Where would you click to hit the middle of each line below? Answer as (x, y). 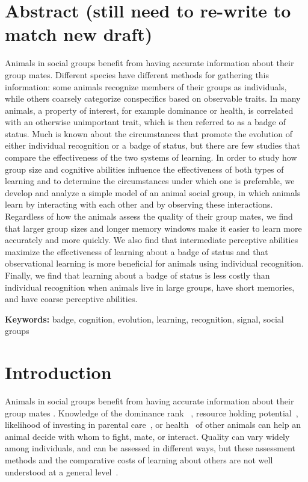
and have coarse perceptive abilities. (71, 299)
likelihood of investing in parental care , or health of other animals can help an (153, 425)
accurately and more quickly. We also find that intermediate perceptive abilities (152, 240)
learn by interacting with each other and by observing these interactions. (139, 204)
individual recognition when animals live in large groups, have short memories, (150, 287)
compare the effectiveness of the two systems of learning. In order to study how (151, 157)
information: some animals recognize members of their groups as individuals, (146, 86)
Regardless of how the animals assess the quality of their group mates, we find (149, 216)
